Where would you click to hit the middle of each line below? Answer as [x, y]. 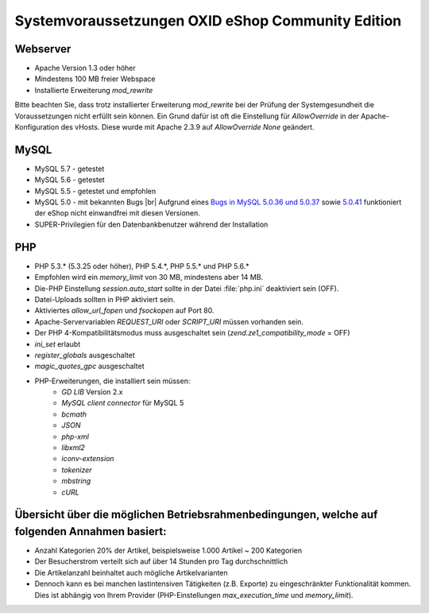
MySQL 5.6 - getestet [70, 180]
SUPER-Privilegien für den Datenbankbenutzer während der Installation [151, 224]
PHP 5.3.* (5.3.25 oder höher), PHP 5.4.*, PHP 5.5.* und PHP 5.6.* [142, 266]
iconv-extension [88, 459]
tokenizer [77, 470]
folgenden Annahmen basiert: [91, 532]
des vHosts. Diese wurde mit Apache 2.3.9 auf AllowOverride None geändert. [187, 127]
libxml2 [73, 448]
